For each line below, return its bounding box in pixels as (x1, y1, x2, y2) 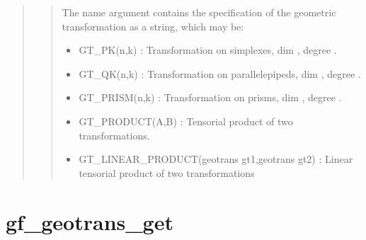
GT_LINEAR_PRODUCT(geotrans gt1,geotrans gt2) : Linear (79, 152, 353, 166)
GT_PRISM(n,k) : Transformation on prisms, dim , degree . (79, 90, 342, 105)
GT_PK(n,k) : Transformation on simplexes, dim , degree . (79, 42, 337, 57)
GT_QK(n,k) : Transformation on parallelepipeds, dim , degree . (79, 66, 361, 81)
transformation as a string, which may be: (62, 18, 244, 33)
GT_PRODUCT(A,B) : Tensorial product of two (79, 113, 293, 128)
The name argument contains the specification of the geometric (62, 5, 336, 19)
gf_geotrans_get (6, 207, 173, 236)
